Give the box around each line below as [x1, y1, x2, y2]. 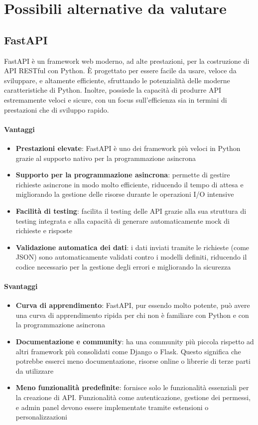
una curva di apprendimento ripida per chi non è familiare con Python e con [15, 309, 249, 320]
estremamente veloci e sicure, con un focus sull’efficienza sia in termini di [4, 94, 227, 105]
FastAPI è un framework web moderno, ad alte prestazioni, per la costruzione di [4, 55, 250, 66]
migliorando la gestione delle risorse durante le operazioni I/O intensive [15, 189, 234, 199]
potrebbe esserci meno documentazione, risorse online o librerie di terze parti [15, 356, 251, 366]
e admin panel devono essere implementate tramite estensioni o [15, 402, 209, 412]
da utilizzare [15, 365, 54, 376]
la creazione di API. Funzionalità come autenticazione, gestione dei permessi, [15, 392, 251, 403]
